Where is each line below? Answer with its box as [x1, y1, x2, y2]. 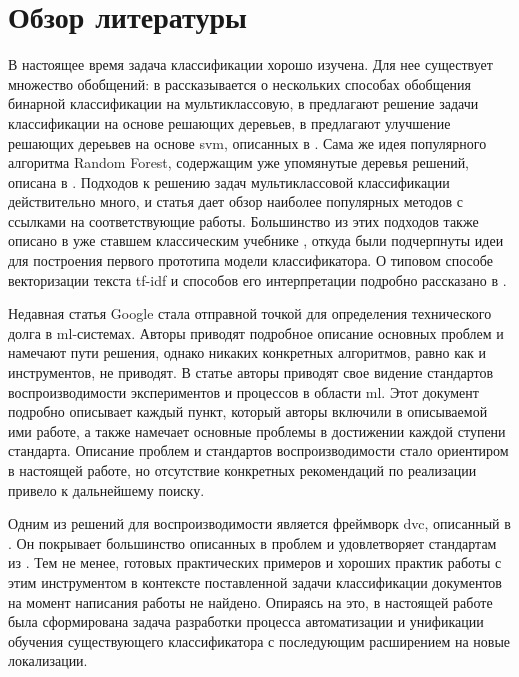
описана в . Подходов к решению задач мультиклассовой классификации [8, 171, 450, 192]
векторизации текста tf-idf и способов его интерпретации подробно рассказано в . [8, 269, 507, 290]
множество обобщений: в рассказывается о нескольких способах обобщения [8, 73, 472, 94]
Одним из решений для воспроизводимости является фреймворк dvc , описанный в [8, 513, 511, 534]
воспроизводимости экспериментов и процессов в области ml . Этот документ [8, 381, 479, 402]
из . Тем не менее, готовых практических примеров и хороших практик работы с [8, 552, 502, 573]
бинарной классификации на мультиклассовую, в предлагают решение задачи [8, 93, 479, 114]
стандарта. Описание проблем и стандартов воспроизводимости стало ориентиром [8, 440, 509, 461]
